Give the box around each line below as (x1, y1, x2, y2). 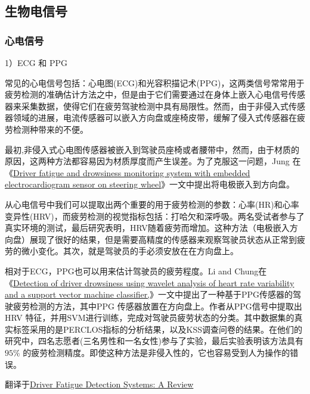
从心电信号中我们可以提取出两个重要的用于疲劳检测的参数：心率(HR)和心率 (5, 198, 299, 210)
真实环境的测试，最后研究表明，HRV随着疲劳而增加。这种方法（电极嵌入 (5, 221, 290, 234)
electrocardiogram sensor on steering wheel (5, 178, 162, 190)
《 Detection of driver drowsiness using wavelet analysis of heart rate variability (5, 276, 294, 289)
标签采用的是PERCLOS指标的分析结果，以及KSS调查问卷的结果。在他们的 (13, 323, 302, 335)
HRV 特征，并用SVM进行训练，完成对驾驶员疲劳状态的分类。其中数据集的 (5, 311, 294, 324)
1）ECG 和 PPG (5, 57, 68, 68)
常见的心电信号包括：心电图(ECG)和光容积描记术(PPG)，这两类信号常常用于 (5, 76, 305, 89)
